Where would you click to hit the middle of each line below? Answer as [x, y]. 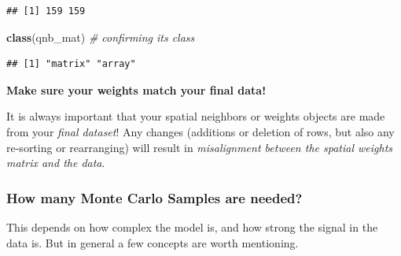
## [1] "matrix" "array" [71, 64]
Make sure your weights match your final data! [136, 89]
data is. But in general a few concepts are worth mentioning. [153, 242]
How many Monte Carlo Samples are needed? [155, 197]
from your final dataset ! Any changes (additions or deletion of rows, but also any [200, 131]
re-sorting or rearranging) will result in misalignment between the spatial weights [200, 147]
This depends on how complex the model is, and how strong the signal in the [192, 226]
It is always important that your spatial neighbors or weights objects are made [196, 116]
